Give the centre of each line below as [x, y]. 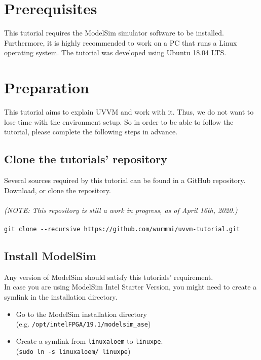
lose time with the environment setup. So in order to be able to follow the [119, 121]
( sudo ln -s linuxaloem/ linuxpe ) [73, 351]
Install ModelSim [50, 256]
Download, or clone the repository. [58, 190]
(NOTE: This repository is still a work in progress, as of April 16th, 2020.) [121, 210]
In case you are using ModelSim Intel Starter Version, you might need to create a [130, 287]
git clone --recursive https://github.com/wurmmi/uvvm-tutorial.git [122, 229]
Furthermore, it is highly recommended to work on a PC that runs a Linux [121, 42]
